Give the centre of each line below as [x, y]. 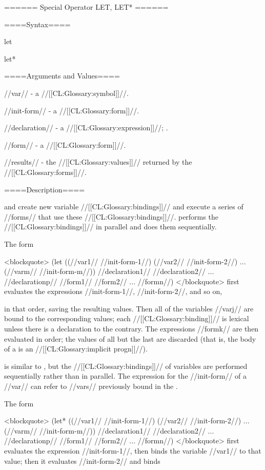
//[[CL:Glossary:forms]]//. [45, 172]
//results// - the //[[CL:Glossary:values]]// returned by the [98, 162]
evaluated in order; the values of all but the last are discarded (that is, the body [130, 338]
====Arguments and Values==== [62, 76]
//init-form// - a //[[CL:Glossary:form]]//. [72, 110]
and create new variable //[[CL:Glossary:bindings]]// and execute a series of [124, 207]
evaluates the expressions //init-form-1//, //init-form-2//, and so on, [113, 291]
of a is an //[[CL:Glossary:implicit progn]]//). [76, 349]
